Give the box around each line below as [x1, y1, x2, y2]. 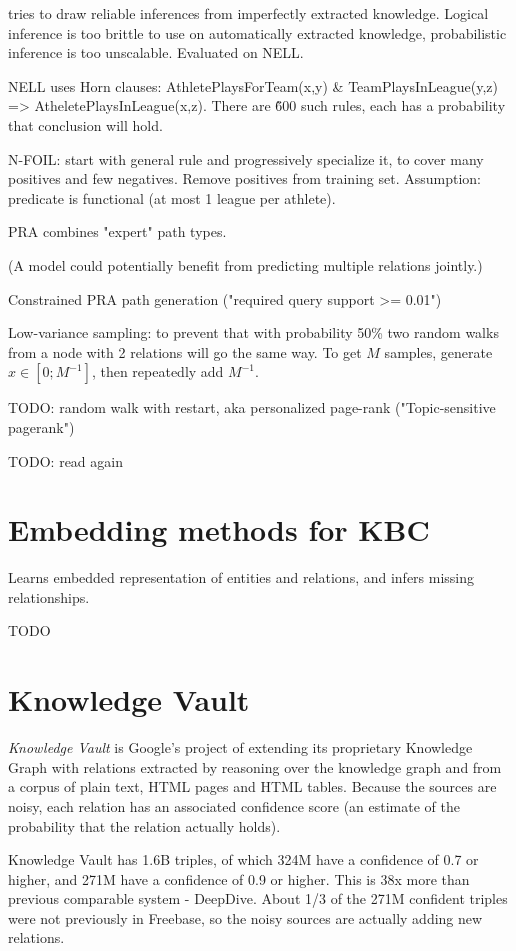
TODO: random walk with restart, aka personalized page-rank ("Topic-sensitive [8, 397, 496, 418]
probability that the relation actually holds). [8, 815, 281, 836]
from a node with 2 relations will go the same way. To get [8, 341, 362, 362]
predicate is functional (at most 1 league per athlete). [8, 187, 336, 208]
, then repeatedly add [91, 361, 224, 382]
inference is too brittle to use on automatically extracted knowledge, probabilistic [8, 22, 507, 43]
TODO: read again [8, 450, 123, 471]
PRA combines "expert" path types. [8, 221, 227, 242]
